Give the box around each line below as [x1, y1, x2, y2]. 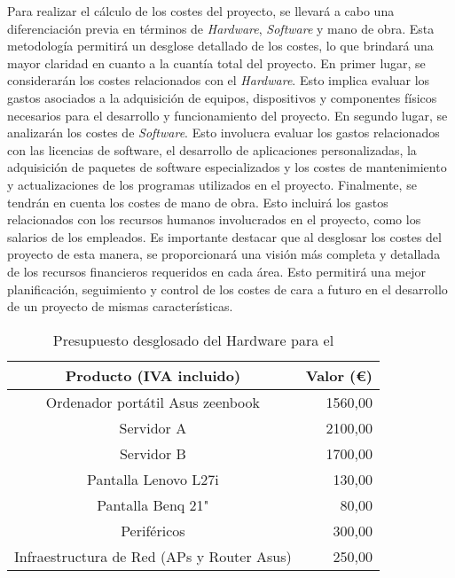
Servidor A [119, 417, 187, 438]
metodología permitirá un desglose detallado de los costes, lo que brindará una [7, 36, 434, 55]
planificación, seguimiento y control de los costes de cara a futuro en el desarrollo [7, 279, 448, 298]
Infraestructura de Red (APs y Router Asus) [14, 545, 292, 566]
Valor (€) [305, 364, 373, 386]
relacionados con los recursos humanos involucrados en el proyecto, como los [7, 210, 421, 229]
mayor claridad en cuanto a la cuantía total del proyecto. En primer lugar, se [7, 53, 426, 72]
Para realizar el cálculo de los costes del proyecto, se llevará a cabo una [7, 2, 395, 20]
